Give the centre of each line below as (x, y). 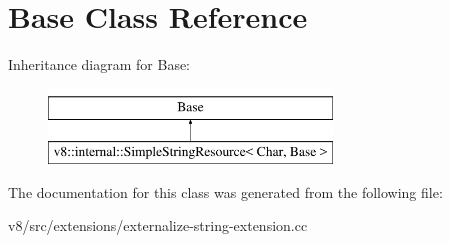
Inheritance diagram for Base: (99, 64)
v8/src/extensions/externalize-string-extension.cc (158, 225)
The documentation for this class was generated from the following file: (225, 191)
